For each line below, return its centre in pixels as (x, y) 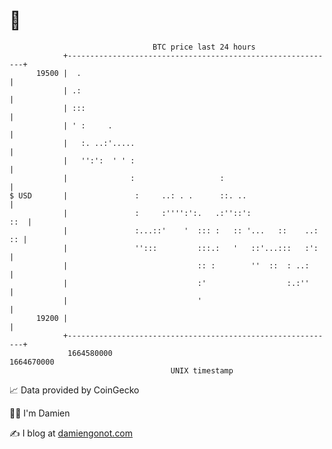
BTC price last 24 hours (204, 47)
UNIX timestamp (202, 370)
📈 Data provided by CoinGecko (74, 390)
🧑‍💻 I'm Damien (40, 413)
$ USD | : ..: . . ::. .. (128, 195)
